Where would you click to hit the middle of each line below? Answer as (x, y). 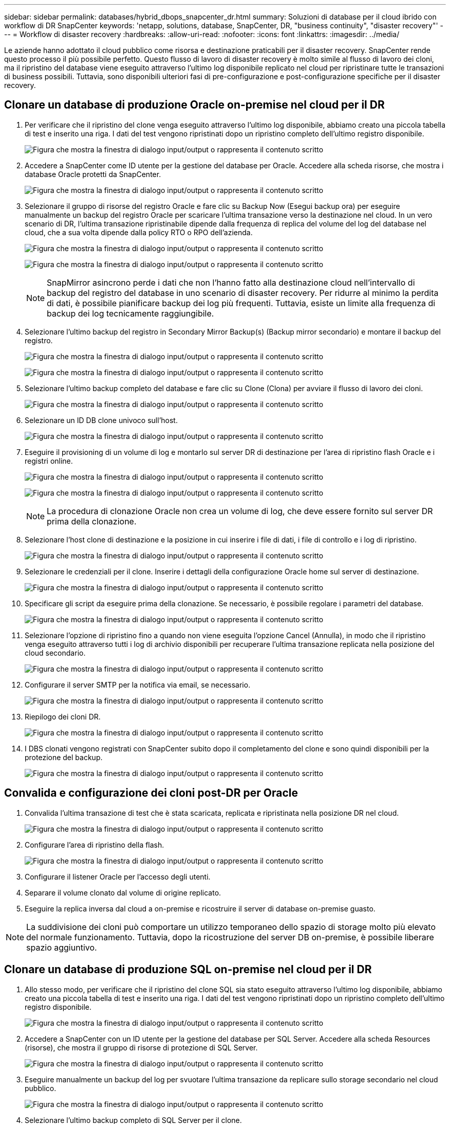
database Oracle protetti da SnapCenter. (93, 174)
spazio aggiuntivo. (62, 947)
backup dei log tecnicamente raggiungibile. (130, 313)
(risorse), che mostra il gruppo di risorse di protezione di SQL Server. (141, 1047)
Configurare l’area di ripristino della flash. (95, 845)
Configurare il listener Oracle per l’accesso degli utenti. (118, 876)
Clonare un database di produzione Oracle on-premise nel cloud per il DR (194, 105)
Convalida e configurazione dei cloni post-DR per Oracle (151, 793)
